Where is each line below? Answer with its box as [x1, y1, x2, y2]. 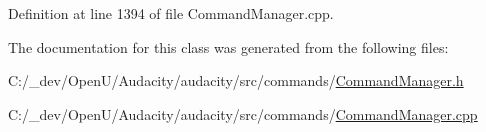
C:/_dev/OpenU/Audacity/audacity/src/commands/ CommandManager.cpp [8, 103, 478, 124]
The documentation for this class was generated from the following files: [8, 36, 449, 57]
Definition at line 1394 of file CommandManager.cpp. [8, 3, 334, 23]
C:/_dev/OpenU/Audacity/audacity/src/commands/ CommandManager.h [8, 70, 464, 91]
